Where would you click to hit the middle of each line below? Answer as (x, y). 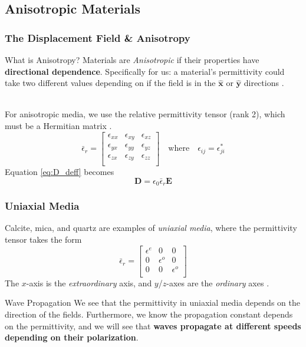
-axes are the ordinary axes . (218, 282)
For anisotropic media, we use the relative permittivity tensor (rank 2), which (145, 114)
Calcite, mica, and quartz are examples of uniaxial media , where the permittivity (151, 228)
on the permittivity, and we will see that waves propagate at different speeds (153, 325)
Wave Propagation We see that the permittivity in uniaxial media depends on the (152, 303)
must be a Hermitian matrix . (58, 125)
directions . (264, 83)
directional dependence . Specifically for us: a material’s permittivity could (145, 71)
